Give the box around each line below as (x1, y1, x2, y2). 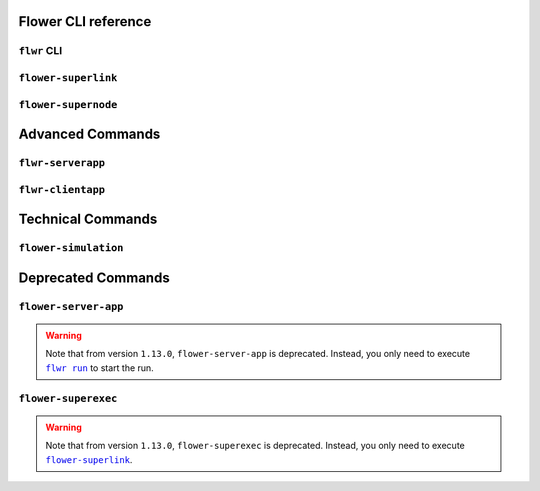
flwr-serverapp (18, 156, 105, 170)
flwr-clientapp (18, 183, 105, 196)
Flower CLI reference (18, 13, 152, 30)
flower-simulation (18, 241, 124, 255)
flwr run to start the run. (45, 361, 154, 374)
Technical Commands (18, 211, 158, 228)
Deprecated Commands (18, 269, 170, 286)
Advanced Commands (18, 126, 161, 143)
